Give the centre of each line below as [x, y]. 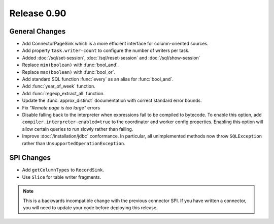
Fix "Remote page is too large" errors [61, 107]
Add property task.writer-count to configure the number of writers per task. [106, 50]
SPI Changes [30, 158]
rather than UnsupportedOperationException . [74, 143]
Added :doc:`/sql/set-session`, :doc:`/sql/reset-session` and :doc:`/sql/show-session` [111, 58]
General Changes [38, 31]
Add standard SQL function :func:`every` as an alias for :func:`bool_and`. [98, 79]
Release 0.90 [38, 13]
